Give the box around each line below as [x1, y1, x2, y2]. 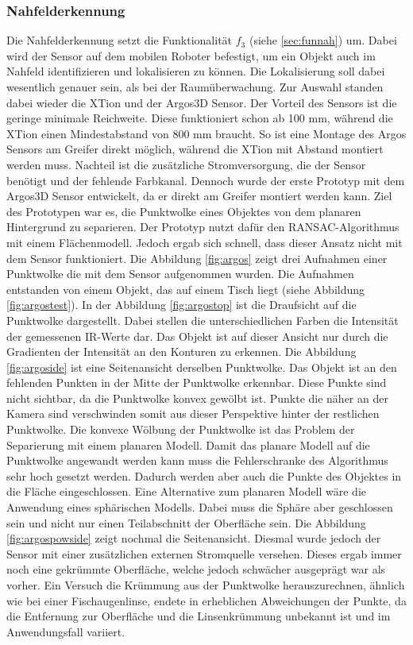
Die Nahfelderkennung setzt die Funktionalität [6, 32, 233, 48]
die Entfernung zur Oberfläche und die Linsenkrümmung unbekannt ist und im [6, 608, 391, 624]
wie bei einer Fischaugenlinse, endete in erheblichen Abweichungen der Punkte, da [6, 592, 407, 608]
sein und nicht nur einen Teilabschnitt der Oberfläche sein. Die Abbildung [6, 514, 366, 531]
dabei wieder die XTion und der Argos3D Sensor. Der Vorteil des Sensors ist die [6, 94, 397, 110]
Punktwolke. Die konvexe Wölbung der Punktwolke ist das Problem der [6, 421, 355, 438]
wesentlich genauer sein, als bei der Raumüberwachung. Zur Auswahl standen [6, 79, 384, 95]
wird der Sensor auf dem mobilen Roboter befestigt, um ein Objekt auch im [6, 47, 376, 64]
